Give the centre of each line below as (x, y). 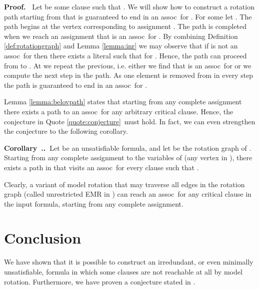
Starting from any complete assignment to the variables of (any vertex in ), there (128, 157)
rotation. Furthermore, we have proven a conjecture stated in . (100, 281)
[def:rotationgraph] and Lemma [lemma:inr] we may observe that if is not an (121, 46)
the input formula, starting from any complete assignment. (94, 203)
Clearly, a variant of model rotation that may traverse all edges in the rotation (124, 184)
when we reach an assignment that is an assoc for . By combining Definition (121, 36)
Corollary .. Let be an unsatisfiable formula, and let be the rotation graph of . (128, 147)
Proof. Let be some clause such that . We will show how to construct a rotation (129, 6)
